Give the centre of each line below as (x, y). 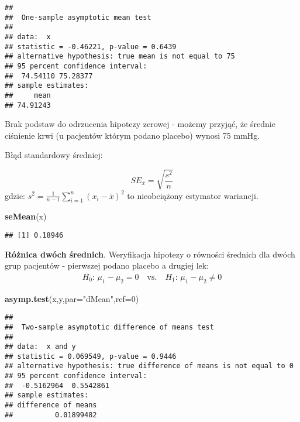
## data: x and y (40, 347)
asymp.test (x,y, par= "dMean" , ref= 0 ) (72, 298)
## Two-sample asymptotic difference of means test (109, 327)
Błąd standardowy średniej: (54, 155)
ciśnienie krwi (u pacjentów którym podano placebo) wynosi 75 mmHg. (132, 135)
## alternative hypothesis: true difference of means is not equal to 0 (149, 366)
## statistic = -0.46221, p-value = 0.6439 (91, 47)
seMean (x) (26, 216)
